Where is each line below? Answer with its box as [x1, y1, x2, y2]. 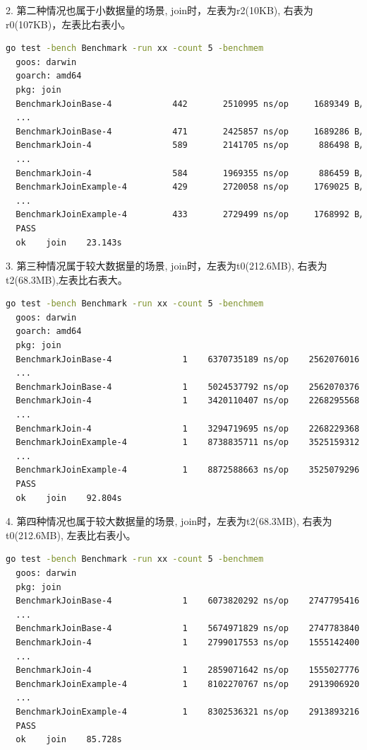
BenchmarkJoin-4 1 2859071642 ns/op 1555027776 [16, 665, 360, 676]
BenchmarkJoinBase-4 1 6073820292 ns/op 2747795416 [16, 596, 360, 606]
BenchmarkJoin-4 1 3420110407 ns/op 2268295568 [16, 396, 360, 406]
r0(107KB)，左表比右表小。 [6, 16, 131, 31]
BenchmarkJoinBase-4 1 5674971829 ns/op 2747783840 [16, 623, 360, 634]
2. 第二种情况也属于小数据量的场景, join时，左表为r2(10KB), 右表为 [6, 3, 313, 17]
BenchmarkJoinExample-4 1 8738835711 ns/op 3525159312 [16, 437, 360, 448]
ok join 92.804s [16, 492, 122, 503]
